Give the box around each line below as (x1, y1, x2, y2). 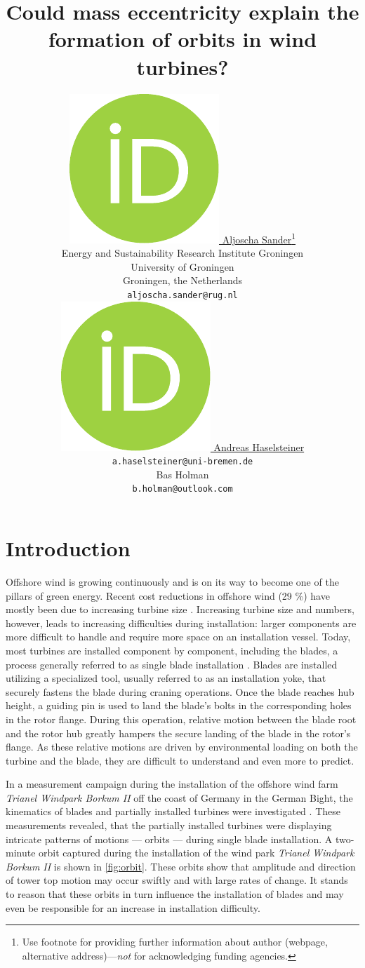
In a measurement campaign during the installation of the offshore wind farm (6, 777, 338, 791)
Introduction (6, 534, 131, 563)
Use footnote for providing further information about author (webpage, (22, 934, 328, 949)
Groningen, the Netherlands (122, 273, 243, 288)
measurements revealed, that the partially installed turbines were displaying (6, 818, 332, 833)
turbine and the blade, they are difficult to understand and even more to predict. (6, 753, 354, 767)
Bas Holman (156, 466, 209, 481)
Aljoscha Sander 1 (222, 229, 296, 246)
